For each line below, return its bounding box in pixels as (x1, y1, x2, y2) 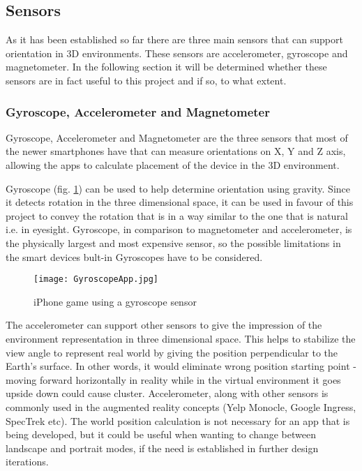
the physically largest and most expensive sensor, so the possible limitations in (6, 235, 341, 250)
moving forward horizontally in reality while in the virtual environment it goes (6, 372, 341, 387)
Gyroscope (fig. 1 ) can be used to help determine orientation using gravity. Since (6, 181, 351, 195)
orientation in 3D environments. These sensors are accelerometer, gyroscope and (6, 45, 348, 60)
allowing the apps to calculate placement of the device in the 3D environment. (6, 157, 340, 172)
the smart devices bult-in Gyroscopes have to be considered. (6, 249, 263, 264)
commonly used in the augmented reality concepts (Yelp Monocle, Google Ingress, (6, 399, 356, 414)
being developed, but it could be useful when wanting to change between (6, 427, 316, 442)
